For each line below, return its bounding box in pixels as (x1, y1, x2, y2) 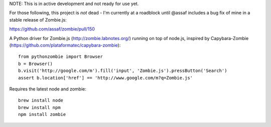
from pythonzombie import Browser (18, 54, 103, 59)
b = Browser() (18, 60, 53, 66)
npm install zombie (18, 111, 66, 117)
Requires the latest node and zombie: (9, 85, 86, 92)
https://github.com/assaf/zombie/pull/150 (9, 26, 95, 32)
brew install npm (18, 104, 61, 110)
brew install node (18, 97, 64, 103)
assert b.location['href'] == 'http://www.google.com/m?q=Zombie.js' (18, 75, 193, 80)
